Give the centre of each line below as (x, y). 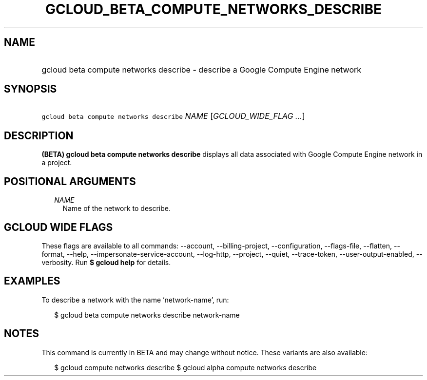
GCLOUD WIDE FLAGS (58, 227)
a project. (57, 163)
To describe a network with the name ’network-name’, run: (135, 300)
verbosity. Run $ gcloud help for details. (106, 262)
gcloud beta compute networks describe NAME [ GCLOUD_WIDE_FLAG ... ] (173, 116)
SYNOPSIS (30, 89)
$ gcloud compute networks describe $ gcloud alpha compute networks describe (185, 367)
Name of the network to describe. (117, 209)
